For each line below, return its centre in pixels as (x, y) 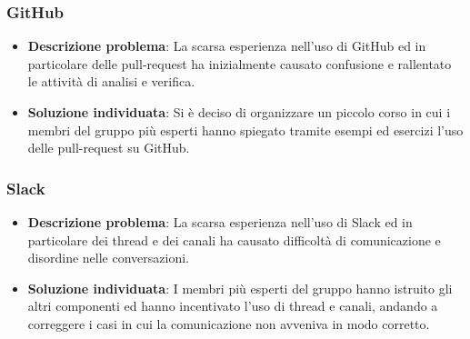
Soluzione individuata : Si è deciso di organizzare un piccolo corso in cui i (239, 112)
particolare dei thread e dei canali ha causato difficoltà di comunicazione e (234, 239)
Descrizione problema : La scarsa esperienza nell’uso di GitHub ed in (227, 46)
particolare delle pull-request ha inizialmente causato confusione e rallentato (240, 63)
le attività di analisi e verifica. (111, 81)
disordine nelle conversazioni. (108, 258)
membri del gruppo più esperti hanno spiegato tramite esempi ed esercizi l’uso (245, 130)
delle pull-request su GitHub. (109, 148)
